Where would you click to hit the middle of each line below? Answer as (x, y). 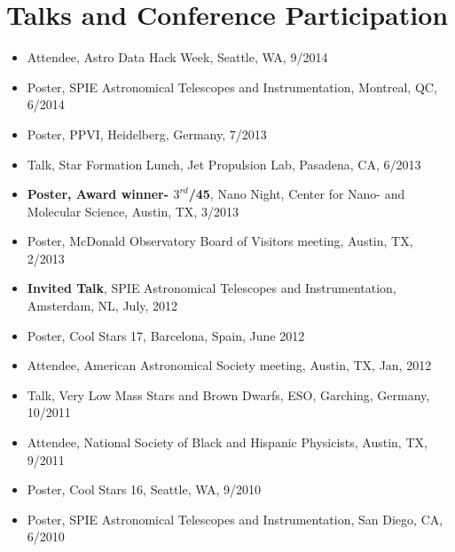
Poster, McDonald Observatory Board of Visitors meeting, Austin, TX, (220, 241)
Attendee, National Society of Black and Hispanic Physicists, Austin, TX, (227, 442)
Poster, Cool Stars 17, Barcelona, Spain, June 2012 (166, 335)
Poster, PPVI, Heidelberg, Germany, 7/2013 (147, 134)
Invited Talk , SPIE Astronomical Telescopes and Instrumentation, (212, 288)
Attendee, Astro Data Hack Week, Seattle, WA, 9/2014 (177, 57)
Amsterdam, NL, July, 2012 (102, 306)
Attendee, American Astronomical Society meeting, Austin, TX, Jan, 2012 (229, 365)
